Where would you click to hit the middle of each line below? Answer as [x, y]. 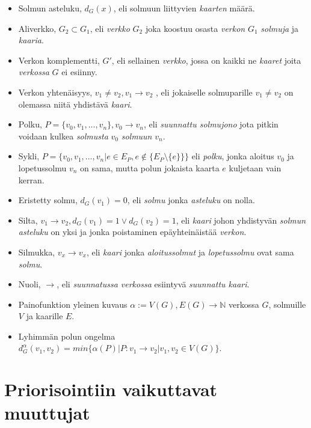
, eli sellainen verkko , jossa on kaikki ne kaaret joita [206, 60]
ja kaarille [45, 316]
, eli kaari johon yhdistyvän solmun [241, 220]
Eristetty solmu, [48, 200]
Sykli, [29, 156]
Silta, [28, 220]
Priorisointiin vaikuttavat [111, 389]
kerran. [31, 179]
